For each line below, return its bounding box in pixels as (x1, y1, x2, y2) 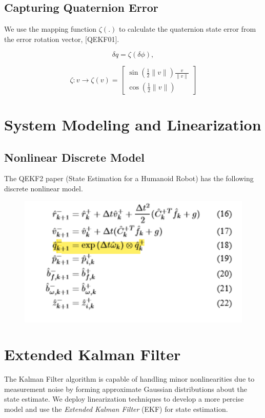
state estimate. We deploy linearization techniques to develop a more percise (4, 393, 244, 404)
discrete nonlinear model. (4, 183, 83, 193)
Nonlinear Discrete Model (4, 149, 145, 165)
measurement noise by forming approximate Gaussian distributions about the (4, 383, 248, 394)
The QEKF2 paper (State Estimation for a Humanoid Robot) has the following (4, 173, 254, 184)
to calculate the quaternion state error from (119, 24, 256, 34)
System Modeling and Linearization (4, 114, 261, 135)
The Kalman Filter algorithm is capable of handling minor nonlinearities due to (4, 373, 255, 384)
